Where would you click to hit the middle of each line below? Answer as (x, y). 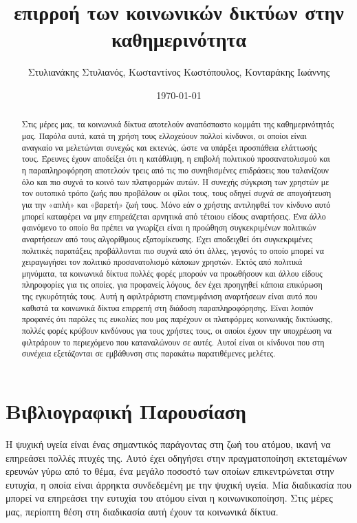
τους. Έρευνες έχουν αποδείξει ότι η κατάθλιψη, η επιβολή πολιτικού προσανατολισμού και (176, 159)
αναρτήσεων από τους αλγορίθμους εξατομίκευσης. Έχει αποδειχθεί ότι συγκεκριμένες (167, 238)
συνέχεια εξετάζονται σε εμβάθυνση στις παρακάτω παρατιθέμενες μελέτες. (149, 353)
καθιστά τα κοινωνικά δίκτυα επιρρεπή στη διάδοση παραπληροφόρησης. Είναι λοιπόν (167, 307)
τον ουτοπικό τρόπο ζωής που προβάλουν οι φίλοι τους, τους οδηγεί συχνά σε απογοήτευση (176, 193)
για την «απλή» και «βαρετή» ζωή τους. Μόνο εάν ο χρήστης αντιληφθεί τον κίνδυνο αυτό (176, 204)
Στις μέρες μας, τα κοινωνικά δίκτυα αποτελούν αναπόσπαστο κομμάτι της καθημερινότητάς (178, 124)
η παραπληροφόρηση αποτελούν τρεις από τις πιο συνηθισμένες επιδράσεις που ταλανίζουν (175, 170)
